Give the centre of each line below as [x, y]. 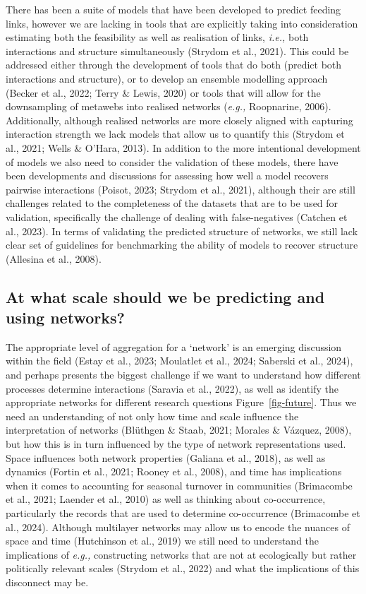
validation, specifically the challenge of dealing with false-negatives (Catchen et [177, 216]
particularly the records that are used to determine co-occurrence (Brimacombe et [183, 513]
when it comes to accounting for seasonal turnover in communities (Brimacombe [179, 485]
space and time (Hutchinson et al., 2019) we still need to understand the [163, 541]
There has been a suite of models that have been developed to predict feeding [173, 9]
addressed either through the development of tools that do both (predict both [174, 65]
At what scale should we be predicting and [165, 296]
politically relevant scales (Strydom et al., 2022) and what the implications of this [183, 568]
